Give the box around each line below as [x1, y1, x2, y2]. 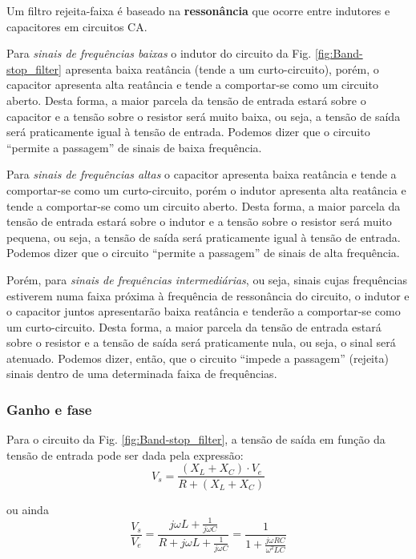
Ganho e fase [6, 399, 92, 419]
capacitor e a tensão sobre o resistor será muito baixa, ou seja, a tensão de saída [6, 107, 401, 124]
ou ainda [6, 501, 49, 517]
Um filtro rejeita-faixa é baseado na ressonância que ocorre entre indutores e [6, 2, 390, 18]
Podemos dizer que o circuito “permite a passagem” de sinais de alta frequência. [6, 244, 400, 261]
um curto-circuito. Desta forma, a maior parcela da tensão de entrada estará [6, 318, 382, 335]
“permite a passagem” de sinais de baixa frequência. [6, 139, 262, 155]
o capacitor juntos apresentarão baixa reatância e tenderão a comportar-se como [6, 303, 401, 320]
